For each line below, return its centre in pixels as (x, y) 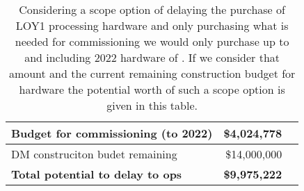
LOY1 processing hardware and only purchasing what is (152, 25)
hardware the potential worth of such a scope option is (152, 89)
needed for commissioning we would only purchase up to (152, 41)
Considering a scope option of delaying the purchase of (152, 9)
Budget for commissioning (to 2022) (112, 133)
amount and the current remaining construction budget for (152, 73)
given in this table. (152, 105)
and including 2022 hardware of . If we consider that (152, 57)
